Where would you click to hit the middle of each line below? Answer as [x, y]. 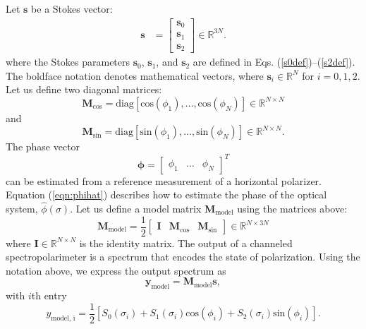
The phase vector [43, 146]
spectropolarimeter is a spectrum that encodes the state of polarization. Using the [183, 257]
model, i [63, 319]
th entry [49, 295]
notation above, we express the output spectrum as [116, 270]
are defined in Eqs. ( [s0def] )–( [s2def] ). [274, 62]
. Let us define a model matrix [136, 208]
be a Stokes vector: [72, 8]
